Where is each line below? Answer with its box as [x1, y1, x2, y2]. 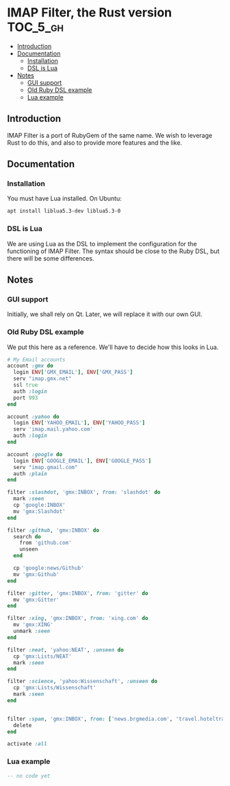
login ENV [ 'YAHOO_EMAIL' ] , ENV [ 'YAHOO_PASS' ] [13, 420, 146, 427]
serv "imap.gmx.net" [13, 375, 72, 382]
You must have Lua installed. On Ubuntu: [7, 194, 122, 203]
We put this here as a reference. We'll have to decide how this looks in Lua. [7, 343, 219, 351]
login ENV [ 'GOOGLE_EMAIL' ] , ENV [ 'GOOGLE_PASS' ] [13, 457, 152, 464]
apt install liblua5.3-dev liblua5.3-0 [7, 208, 121, 215]
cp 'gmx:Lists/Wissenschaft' [13, 684, 97, 691]
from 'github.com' [19, 540, 72, 547]
